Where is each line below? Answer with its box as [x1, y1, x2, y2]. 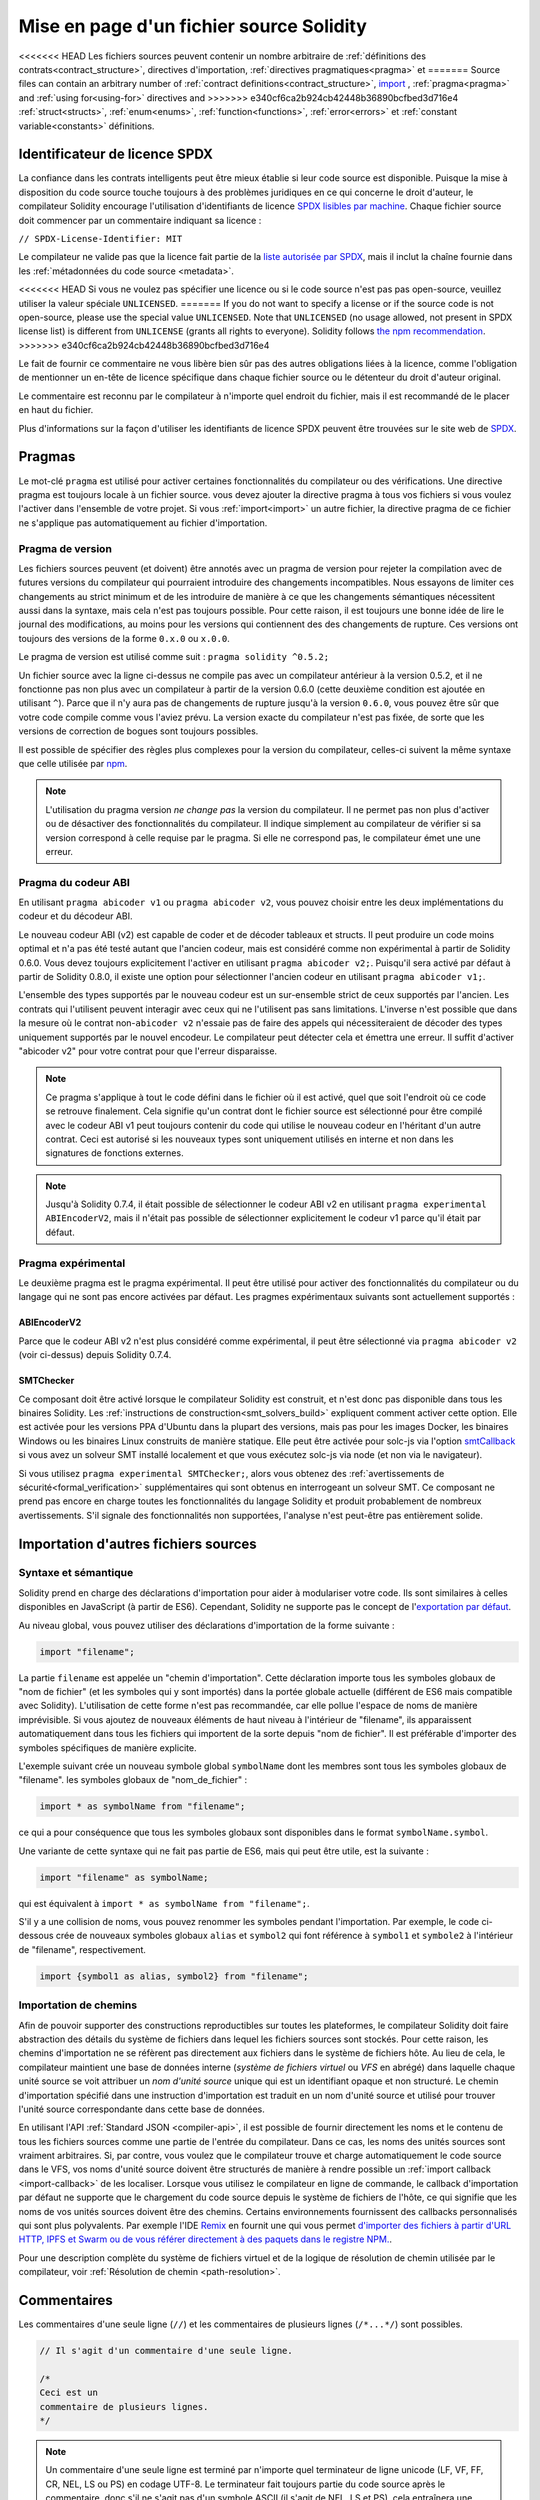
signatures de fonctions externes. [45, 1147, 184, 1159]
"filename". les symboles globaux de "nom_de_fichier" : [18, 1774, 248, 1786]
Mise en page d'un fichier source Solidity [18, 15, 367, 37]
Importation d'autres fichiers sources [18, 1535, 257, 1552]
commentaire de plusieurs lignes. [39, 2401, 209, 2412]
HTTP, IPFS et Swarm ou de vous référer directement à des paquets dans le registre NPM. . [18, 2233, 393, 2245]
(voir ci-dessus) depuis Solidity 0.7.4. [18, 1349, 172, 1361]
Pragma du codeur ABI [18, 875, 130, 889]
